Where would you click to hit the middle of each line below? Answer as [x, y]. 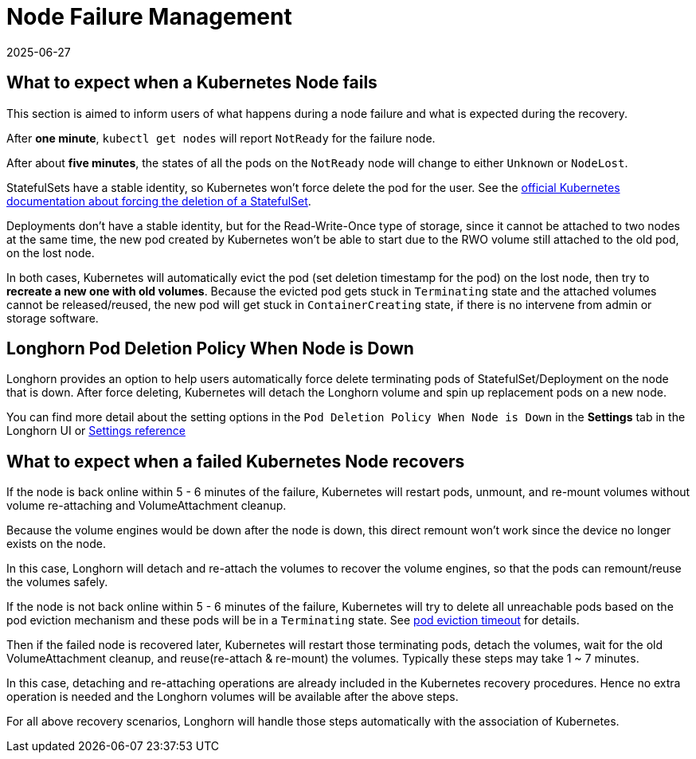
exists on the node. [57, 544]
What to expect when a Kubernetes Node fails [192, 83]
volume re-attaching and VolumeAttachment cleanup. [147, 506]
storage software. [53, 318]
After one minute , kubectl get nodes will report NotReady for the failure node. [221, 138]
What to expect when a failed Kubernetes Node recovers [236, 461]
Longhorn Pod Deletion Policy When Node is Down [210, 349]
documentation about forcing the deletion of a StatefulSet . [159, 201]
